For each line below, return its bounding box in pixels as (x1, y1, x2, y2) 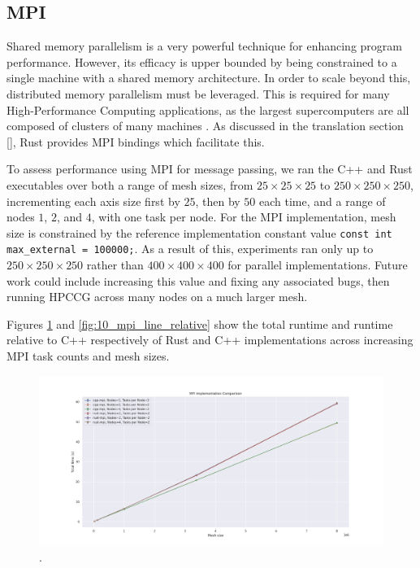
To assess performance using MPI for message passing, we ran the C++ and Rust (6, 160, 413, 177)
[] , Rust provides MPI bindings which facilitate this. (6, 133, 265, 150)
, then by (195, 192, 240, 209)
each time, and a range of (259, 192, 386, 209)
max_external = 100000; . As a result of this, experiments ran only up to (6, 240, 374, 257)
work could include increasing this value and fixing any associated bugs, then (6, 272, 390, 289)
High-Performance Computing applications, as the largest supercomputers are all (6, 101, 409, 118)
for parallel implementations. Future (227, 256, 408, 273)
